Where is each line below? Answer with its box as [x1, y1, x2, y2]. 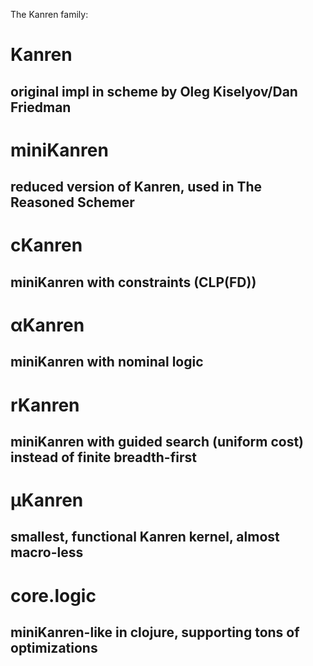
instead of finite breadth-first [10, 449, 197, 466]
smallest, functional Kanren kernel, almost [10, 529, 280, 546]
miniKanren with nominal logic [10, 354, 204, 371]
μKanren [10, 489, 84, 512]
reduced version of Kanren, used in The [10, 179, 263, 196]
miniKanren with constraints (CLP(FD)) [10, 274, 257, 291]
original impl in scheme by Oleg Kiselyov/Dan [10, 83, 298, 100]
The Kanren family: [10, 9, 89, 20]
